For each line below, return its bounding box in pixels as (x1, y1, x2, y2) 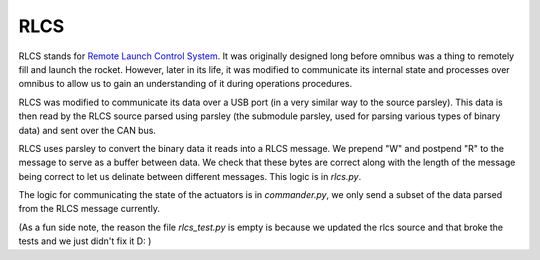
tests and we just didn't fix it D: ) (18, 235, 152, 247)
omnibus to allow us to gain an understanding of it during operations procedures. (18, 78, 353, 90)
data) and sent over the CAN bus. (18, 124, 157, 136)
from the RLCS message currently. (18, 203, 160, 215)
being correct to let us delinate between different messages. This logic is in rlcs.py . (18, 170, 362, 182)
